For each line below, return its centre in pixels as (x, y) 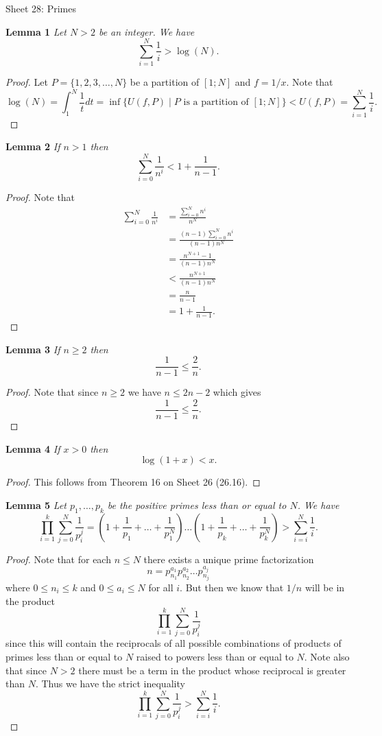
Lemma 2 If (33, 146)
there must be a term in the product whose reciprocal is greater (212, 670)
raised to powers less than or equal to (215, 656)
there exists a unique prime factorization (229, 559)
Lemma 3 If (33, 349)
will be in (325, 587)
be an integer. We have (146, 31)
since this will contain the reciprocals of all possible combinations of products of (174, 643)
